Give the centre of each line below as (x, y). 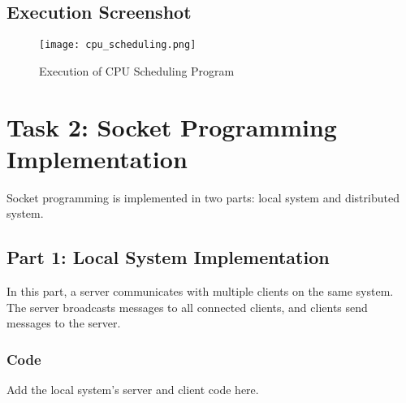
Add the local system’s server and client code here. (133, 390)
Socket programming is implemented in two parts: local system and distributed (203, 197)
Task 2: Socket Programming (172, 126)
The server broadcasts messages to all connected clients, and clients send (187, 307)
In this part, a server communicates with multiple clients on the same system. (200, 291)
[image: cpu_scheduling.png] (118, 45)
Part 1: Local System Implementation (168, 257)
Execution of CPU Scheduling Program (137, 70)
